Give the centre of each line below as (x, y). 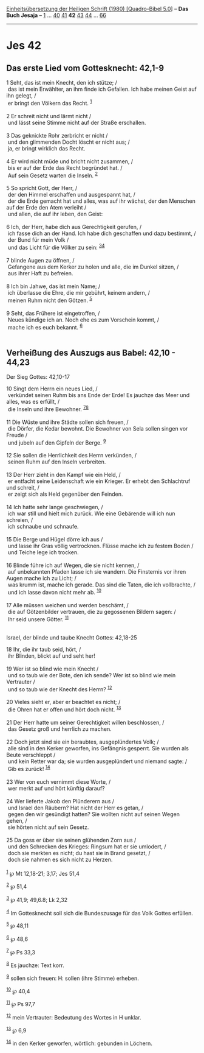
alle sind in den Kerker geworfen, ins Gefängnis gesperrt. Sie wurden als (98, 748)
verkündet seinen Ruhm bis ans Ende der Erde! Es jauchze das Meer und (99, 395)
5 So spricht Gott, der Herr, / (42, 188)
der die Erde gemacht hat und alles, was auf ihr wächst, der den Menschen (101, 201)
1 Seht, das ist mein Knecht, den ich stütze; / (62, 83)
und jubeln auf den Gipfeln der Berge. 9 (57, 442)
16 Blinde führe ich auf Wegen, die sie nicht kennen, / (73, 565)
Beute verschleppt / (31, 755)
